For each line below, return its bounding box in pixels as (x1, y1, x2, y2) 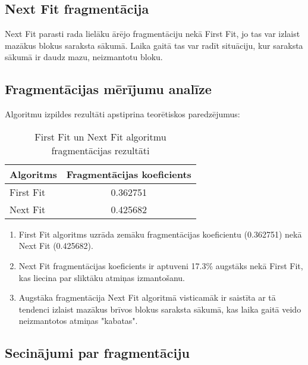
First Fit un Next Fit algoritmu (34, 129, 166, 143)
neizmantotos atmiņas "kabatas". (18, 314, 138, 327)
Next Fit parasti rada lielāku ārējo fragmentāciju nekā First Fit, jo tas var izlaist (5, 27, 300, 40)
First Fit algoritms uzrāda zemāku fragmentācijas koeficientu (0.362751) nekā (18, 227, 302, 240)
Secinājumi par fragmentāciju (5, 344, 190, 362)
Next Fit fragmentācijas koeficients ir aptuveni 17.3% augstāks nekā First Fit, (18, 259, 303, 272)
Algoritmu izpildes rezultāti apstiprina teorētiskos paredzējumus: (5, 108, 240, 120)
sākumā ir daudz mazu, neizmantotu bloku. (5, 51, 163, 63)
